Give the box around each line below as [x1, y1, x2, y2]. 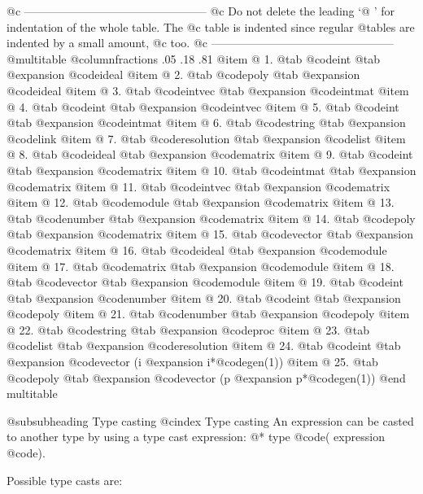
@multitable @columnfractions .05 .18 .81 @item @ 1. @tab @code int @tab [7, 50, 381, 67]
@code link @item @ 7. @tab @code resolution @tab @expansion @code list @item [7, 129, 406, 146]
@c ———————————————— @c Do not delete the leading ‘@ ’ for [7, 2, 395, 19]
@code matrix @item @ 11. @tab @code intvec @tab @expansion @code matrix [7, 177, 390, 195]
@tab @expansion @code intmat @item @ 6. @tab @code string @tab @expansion [7, 114, 406, 131]
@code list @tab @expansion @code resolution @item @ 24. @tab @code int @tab [7, 337, 401, 354]
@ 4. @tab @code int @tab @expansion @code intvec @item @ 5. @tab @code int [7, 98, 399, 115]
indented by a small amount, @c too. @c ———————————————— [7, 34, 394, 51]
